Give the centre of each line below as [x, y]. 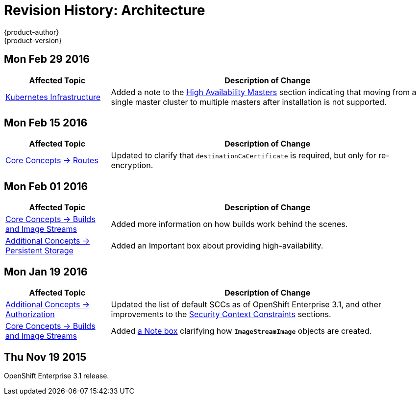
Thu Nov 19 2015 [45, 357]
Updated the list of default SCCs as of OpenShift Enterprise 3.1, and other [246, 305]
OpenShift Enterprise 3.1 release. [57, 375]
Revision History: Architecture [105, 10]
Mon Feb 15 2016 [46, 123]
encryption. [132, 165]
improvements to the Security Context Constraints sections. [221, 314]
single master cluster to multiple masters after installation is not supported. [249, 102]
